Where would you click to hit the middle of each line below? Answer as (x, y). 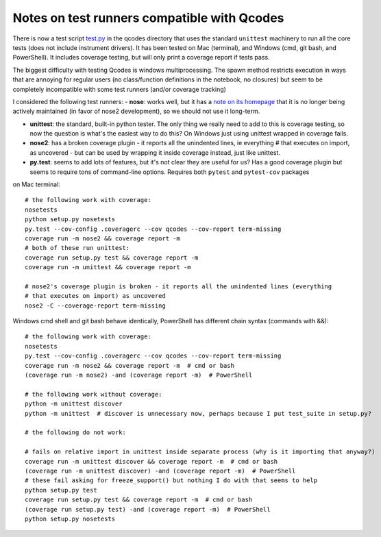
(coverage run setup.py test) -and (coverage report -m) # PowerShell (148, 509)
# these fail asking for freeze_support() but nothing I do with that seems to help (171, 480)
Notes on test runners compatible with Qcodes (148, 18)
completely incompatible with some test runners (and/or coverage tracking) (119, 89)
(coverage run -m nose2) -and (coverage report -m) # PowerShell (139, 375)
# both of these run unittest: (77, 248)
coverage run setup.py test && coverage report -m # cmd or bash (139, 500)
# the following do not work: (76, 433)
